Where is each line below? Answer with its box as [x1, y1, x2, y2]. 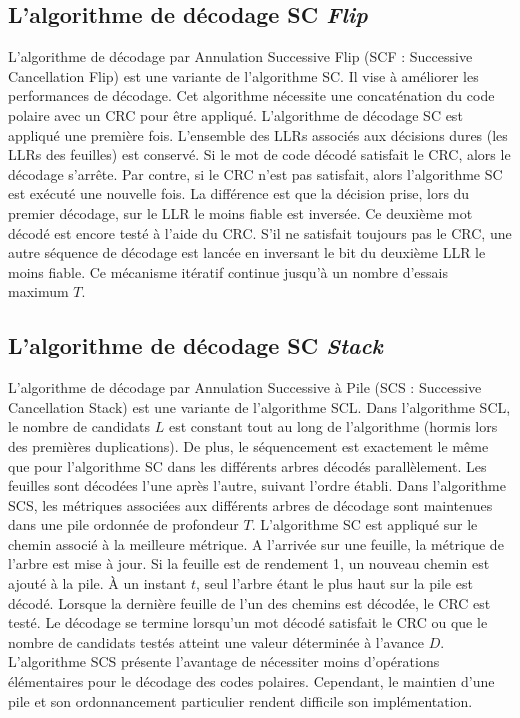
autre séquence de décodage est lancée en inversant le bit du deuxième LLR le [8, 242, 486, 263]
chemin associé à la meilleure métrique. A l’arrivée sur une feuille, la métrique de [8, 533, 504, 554]
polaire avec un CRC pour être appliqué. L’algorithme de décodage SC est [8, 104, 463, 125]
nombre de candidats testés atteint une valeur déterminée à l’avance [8, 631, 425, 652]
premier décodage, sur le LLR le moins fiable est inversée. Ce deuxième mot [8, 202, 473, 223]
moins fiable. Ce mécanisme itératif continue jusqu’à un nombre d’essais [8, 261, 448, 282]
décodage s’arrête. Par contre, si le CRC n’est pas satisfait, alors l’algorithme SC [8, 163, 503, 184]
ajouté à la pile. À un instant [8, 573, 187, 594]
